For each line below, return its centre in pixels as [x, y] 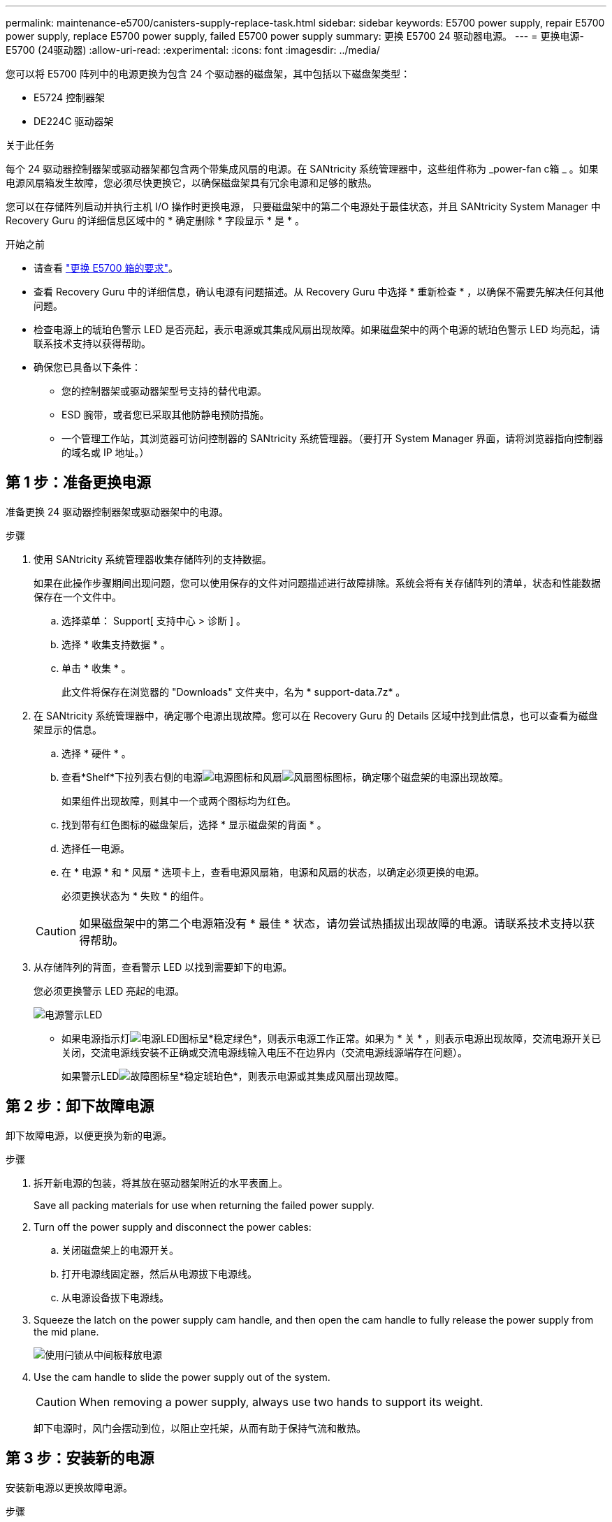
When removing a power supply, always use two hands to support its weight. [281, 1402]
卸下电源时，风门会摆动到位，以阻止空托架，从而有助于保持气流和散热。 [200, 1428]
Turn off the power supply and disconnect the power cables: [173, 1227]
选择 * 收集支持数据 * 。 [116, 644]
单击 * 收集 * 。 [96, 668]
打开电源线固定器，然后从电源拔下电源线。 [159, 1273]
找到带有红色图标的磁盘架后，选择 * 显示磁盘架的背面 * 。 [194, 824]
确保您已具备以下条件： [87, 367]
